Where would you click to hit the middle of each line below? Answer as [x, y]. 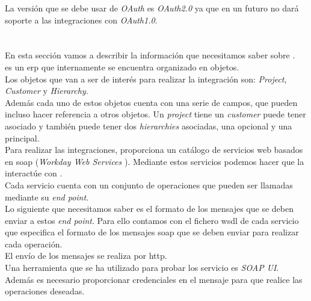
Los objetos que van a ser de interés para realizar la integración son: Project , [146, 79]
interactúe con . [34, 173]
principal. [22, 138]
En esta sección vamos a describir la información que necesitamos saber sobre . [150, 55]
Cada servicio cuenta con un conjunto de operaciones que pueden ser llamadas [149, 185]
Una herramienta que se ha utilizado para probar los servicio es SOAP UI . [142, 268]
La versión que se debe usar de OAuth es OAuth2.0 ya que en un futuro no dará [152, 8]
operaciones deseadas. [45, 291]
